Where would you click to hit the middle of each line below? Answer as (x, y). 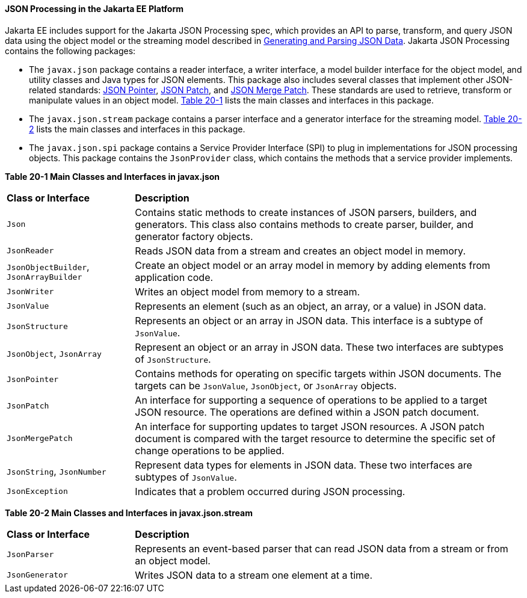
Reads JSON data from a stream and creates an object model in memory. (300, 251)
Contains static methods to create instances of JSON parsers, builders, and (306, 212)
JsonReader (30, 251)
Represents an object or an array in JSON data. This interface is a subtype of (309, 320)
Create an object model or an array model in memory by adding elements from (313, 265)
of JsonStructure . (173, 359)
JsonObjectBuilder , (48, 267)
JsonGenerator (37, 575)
